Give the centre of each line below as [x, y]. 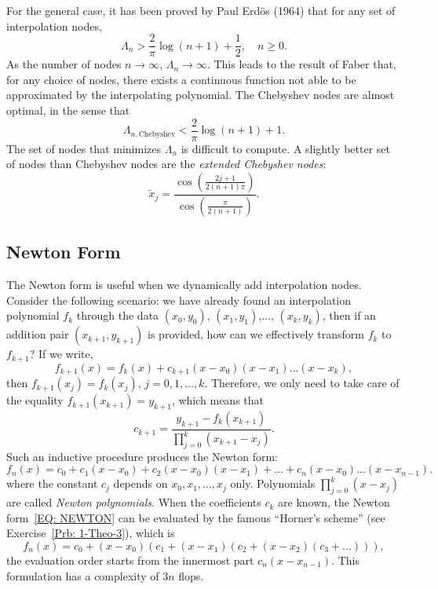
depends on [141, 483]
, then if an [349, 315]
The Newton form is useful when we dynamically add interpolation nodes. [184, 284]
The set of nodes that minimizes [84, 148]
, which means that [217, 400]
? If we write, [61, 354]
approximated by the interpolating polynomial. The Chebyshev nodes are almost [201, 95]
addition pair [38, 334]
